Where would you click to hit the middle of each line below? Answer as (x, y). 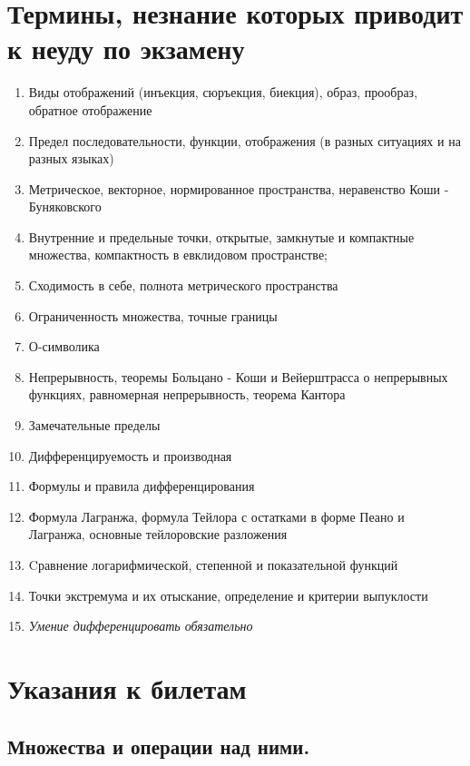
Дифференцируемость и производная (130, 455)
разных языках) (71, 158)
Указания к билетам (127, 687)
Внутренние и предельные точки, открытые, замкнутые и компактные (221, 236)
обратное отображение (90, 109)
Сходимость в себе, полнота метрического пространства (183, 285)
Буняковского (65, 206)
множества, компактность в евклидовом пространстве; (178, 255)
